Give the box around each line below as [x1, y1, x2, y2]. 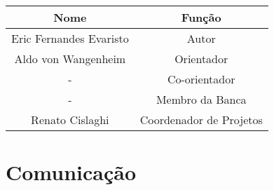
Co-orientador [167, 71, 235, 87]
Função [181, 9, 221, 25]
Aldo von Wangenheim [14, 50, 126, 67]
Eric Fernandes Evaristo [11, 30, 129, 46]
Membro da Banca [156, 91, 247, 107]
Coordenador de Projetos [139, 111, 263, 128]
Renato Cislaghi [31, 111, 109, 128]
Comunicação [6, 158, 137, 186]
